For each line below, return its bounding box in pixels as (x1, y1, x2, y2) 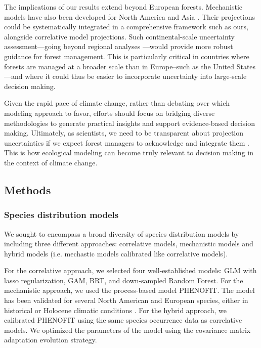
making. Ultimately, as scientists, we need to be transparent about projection (4, 127, 244, 138)
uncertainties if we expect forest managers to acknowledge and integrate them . (4, 137, 249, 148)
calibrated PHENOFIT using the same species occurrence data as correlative (4, 315, 242, 325)
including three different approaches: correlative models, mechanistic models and (4, 238, 253, 249)
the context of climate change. (4, 157, 98, 167)
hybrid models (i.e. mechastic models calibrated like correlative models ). (4, 248, 228, 258)
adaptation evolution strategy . (4, 334, 97, 345)
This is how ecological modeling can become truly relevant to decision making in (4, 147, 253, 158)
